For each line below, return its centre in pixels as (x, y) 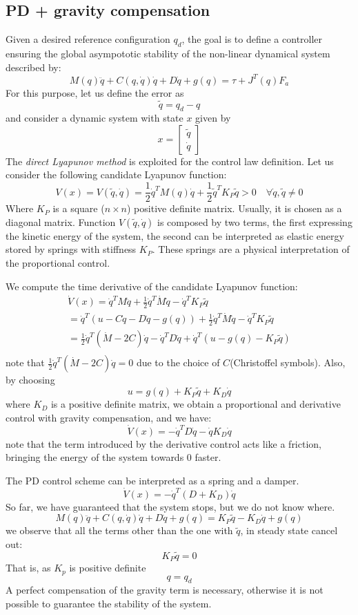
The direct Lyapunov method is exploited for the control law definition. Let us (170, 161)
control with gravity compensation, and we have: (109, 417)
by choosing (30, 380)
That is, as (28, 568)
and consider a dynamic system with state (95, 118)
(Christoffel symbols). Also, (288, 362)
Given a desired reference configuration (88, 39)
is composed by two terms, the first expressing (255, 221)
